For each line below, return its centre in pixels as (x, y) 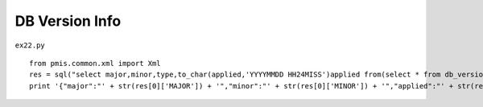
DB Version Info (68, 21)
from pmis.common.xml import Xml (95, 63)
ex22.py (30, 45)
